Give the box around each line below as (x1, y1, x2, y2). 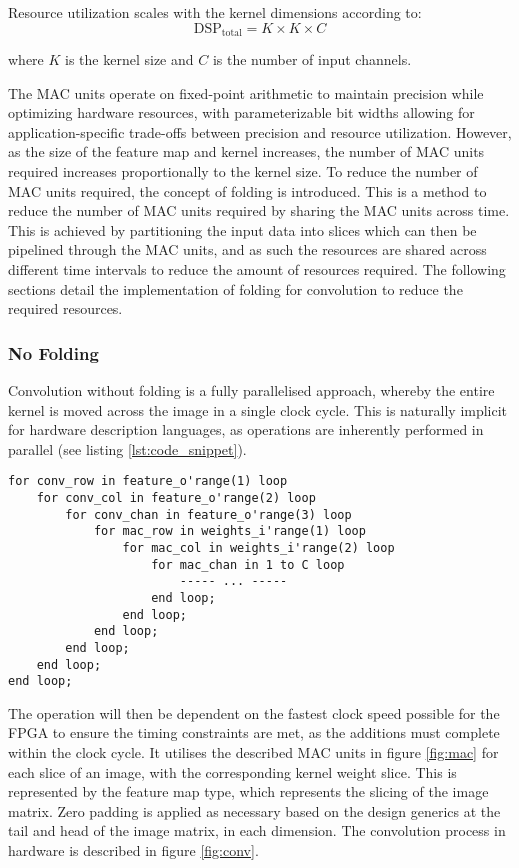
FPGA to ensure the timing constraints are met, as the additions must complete (8, 722, 500, 743)
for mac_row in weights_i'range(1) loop (93, 524, 366, 539)
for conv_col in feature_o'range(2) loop (36, 491, 316, 506)
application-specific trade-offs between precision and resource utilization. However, (8, 121, 512, 142)
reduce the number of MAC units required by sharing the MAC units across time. (8, 200, 510, 221)
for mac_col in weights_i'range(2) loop (122, 540, 395, 555)
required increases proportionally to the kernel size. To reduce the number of (8, 161, 478, 182)
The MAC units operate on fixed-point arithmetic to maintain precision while (8, 82, 484, 103)
